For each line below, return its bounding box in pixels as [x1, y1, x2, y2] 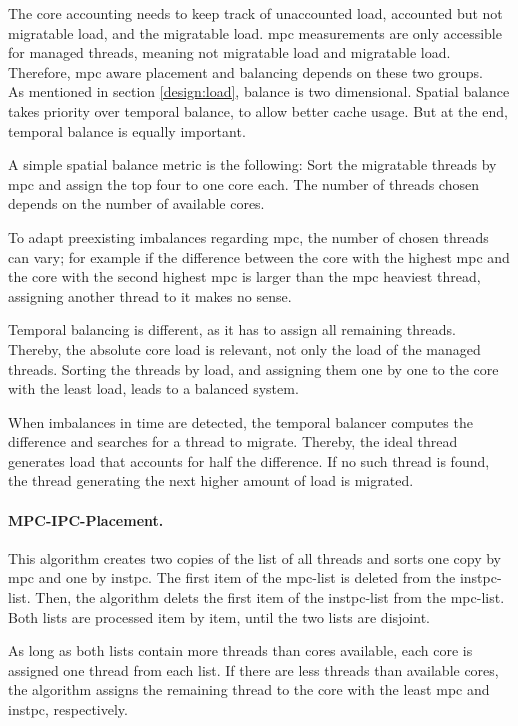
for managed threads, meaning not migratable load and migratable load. [8, 42, 451, 63]
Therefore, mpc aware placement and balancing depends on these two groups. [8, 61, 483, 82]
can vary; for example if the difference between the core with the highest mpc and [8, 246, 510, 267]
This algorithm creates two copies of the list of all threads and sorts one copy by [8, 547, 501, 568]
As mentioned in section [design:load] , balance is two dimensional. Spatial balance [8, 81, 510, 102]
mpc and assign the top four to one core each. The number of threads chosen [8, 173, 479, 194]
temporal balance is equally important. [8, 120, 246, 141]
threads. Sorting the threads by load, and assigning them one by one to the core [8, 358, 499, 379]
